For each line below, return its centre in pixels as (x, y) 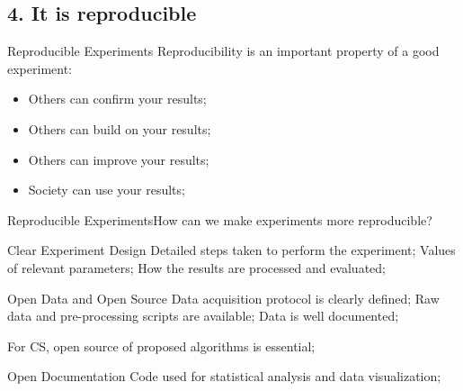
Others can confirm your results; (117, 99)
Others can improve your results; (119, 159)
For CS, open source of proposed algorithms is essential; (161, 346)
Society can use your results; (107, 190)
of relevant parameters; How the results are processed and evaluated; (196, 267)
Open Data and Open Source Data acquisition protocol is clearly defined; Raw (223, 298)
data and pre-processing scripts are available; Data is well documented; (203, 316)
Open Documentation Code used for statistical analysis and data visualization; (224, 376)
